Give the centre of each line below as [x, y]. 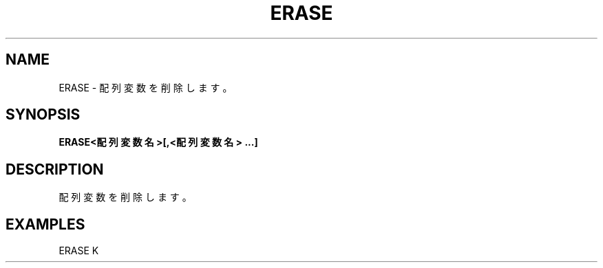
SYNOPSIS [43, 115]
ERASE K [79, 251]
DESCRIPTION [55, 169]
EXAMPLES [45, 224]
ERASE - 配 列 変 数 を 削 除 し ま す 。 [146, 87]
